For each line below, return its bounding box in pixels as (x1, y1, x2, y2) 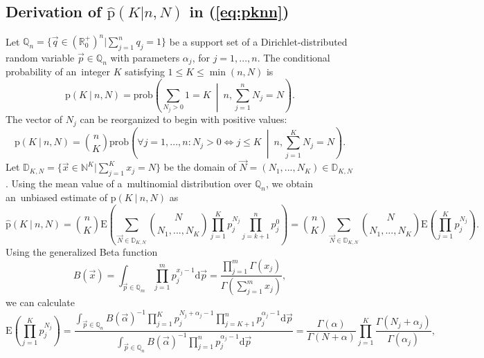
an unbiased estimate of (6, 189, 108, 204)
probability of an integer (6, 64, 111, 79)
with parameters (110, 50, 180, 64)
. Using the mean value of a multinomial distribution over (6, 176, 252, 191)
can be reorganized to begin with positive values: (80, 112, 287, 126)
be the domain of (163, 160, 236, 174)
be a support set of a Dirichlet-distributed (169, 34, 348, 48)
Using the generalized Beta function (6, 245, 158, 259)
